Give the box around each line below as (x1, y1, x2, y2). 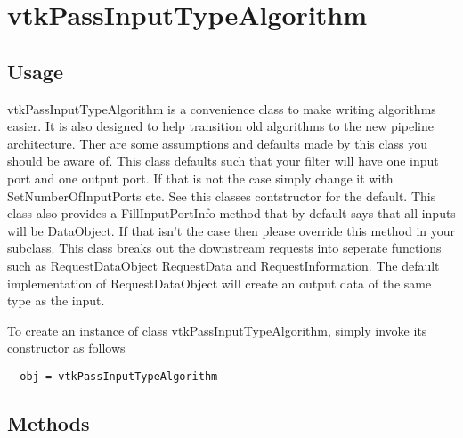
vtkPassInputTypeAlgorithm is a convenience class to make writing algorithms (7, 99, 436, 118)
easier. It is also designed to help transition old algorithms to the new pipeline (7, 117, 434, 135)
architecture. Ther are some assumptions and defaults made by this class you (7, 134, 428, 152)
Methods (7, 409, 90, 436)
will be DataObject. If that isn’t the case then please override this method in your (7, 221, 456, 239)
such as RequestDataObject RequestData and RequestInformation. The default (7, 255, 440, 274)
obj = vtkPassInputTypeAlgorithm (20, 369, 218, 383)
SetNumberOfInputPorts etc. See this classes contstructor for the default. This (7, 186, 436, 205)
